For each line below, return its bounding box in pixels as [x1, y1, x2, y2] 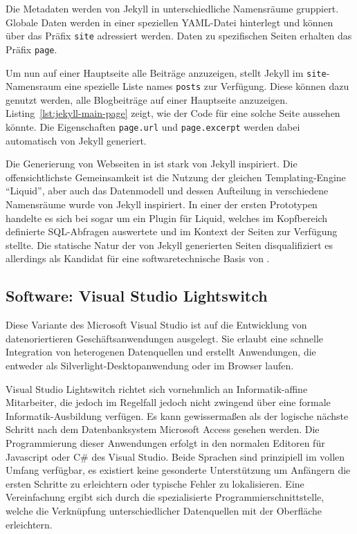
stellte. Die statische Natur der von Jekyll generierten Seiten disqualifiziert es [6, 237, 333, 252]
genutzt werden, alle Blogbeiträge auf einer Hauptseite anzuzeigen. [6, 92, 288, 107]
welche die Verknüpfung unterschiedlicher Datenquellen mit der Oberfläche [6, 503, 322, 517]
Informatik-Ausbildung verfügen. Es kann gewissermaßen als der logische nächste [6, 408, 349, 423]
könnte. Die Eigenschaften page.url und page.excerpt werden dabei [6, 120, 300, 133]
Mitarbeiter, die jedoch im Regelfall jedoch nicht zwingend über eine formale [6, 395, 331, 409]
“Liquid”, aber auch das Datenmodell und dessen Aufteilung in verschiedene [6, 183, 329, 198]
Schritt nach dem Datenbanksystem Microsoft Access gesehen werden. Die [6, 422, 320, 436]
